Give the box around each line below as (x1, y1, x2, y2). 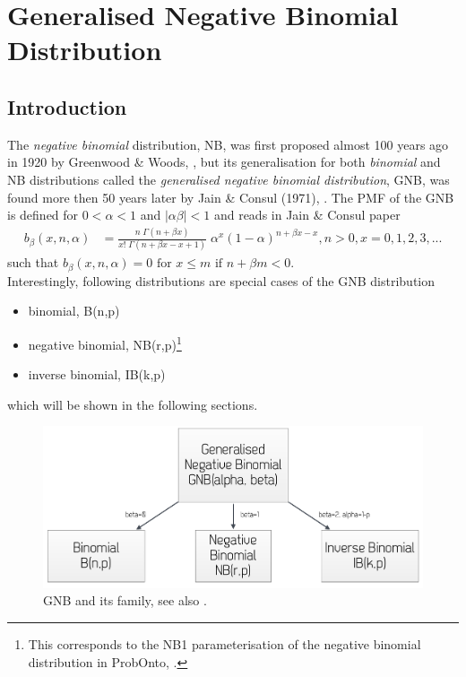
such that (7, 253, 59, 272)
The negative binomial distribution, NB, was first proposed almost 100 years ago (7, 135, 449, 153)
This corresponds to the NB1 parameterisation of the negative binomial (28, 634, 421, 653)
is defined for (7, 205, 79, 224)
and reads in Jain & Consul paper (213, 205, 401, 224)
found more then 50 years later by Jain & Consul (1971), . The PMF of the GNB (7, 187, 454, 206)
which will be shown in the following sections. (7, 395, 258, 413)
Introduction (7, 92, 127, 120)
